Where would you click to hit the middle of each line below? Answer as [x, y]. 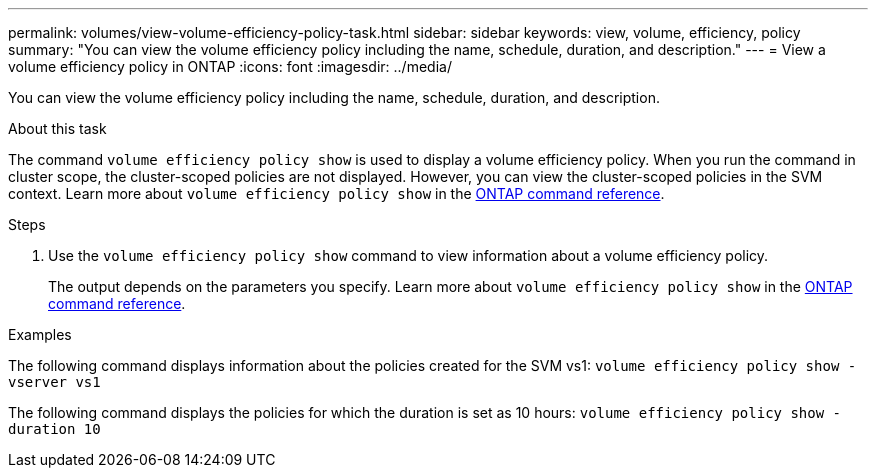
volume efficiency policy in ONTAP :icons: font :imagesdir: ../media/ [230, 66]
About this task [57, 128]
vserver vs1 [54, 382]
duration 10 [54, 429]
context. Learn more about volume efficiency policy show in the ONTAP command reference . [336, 193]
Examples [40, 334]
